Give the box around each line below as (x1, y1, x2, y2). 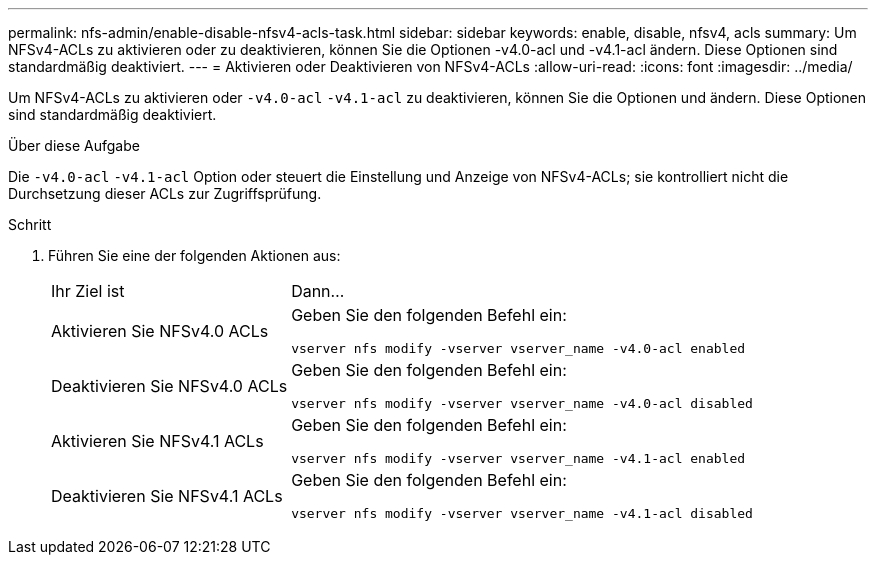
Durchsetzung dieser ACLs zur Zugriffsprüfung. (8, 185, 322, 202)
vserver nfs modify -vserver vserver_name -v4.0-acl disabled (291, 396, 753, 411)
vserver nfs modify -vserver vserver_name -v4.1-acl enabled (291, 451, 746, 466)
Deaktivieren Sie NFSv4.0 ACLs (51, 375, 288, 396)
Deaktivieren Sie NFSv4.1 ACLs (51, 485, 283, 506)
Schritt (8, 216, 52, 233)
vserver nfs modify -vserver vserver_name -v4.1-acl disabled (291, 506, 753, 521)
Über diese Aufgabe (8, 137, 140, 154)
